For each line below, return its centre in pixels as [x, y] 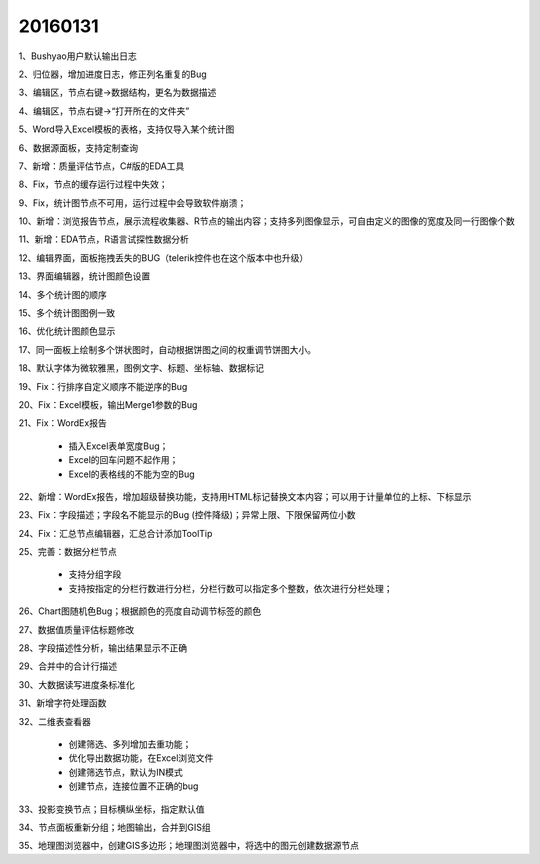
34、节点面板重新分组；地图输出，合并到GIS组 [114, 827]
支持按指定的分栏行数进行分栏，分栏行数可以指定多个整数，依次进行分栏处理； [230, 588]
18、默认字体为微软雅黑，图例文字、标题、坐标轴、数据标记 [141, 368]
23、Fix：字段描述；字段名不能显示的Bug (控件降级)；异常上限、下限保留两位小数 [187, 515]
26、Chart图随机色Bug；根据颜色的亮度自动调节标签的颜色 [140, 611]
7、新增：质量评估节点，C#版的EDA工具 [101, 166]
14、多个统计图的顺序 [62, 294]
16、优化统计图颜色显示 [67, 331]
